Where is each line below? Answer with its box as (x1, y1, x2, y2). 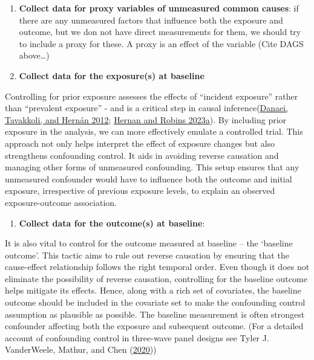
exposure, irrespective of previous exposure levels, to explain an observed (5, 184, 275, 197)
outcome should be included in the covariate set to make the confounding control (5, 296, 306, 309)
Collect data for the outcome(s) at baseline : (19, 216, 205, 229)
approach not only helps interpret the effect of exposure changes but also (5, 137, 275, 149)
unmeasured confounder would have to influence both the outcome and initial (5, 172, 292, 185)
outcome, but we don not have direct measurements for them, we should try (19, 25, 301, 38)
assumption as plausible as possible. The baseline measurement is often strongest (5, 307, 305, 320)
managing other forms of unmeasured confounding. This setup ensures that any (5, 161, 299, 173)
